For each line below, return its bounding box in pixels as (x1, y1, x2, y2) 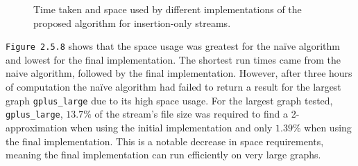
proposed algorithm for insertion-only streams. (33, 15, 231, 30)
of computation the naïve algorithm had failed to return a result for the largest (6, 80, 341, 94)
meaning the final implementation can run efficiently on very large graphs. (6, 147, 321, 162)
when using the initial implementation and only (70, 120, 273, 134)
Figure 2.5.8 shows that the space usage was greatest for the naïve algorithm (6, 39, 340, 53)
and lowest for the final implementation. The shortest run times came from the (6, 52, 341, 66)
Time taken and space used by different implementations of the (33, 2, 302, 16)
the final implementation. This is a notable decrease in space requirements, (6, 133, 324, 148)
